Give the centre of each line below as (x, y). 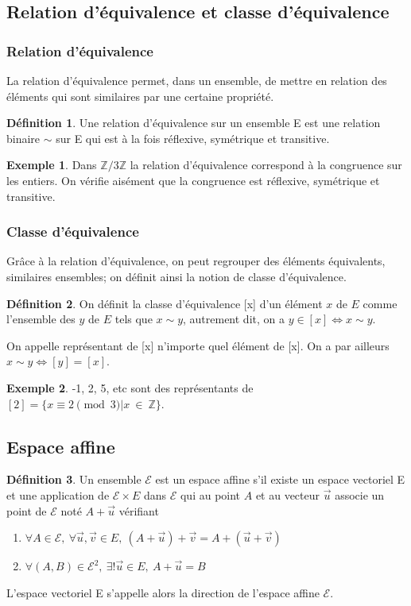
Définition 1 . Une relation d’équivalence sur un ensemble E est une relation (194, 123)
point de (27, 510)
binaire (23, 138)
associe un (360, 494)
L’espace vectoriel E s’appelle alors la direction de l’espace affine (163, 592)
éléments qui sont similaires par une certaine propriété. (140, 96)
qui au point (210, 494)
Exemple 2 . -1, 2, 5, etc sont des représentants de (130, 387)
